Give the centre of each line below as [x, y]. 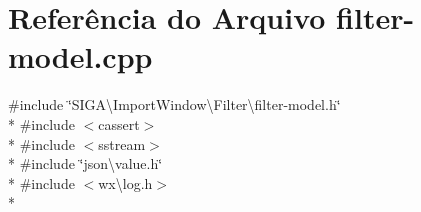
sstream [122, 143]
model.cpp [80, 56]
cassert [119, 123]
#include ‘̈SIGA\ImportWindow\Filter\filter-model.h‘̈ [174, 104]
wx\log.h [125, 182]
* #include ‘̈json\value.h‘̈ [85, 163]
